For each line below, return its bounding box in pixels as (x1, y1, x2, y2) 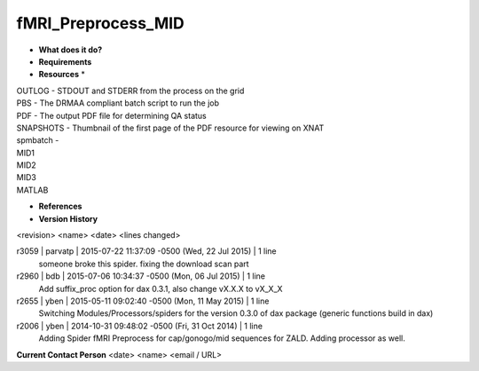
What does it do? (38, 44, 103, 55)
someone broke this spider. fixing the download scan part (38, 258, 249, 269)
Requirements (38, 56, 92, 67)
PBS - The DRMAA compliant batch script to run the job (16, 98, 220, 108)
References (38, 201, 82, 212)
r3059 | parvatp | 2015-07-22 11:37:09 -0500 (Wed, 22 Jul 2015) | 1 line (16, 246, 277, 257)
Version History (38, 213, 98, 224)
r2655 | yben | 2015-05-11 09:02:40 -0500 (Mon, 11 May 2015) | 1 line (16, 296, 270, 306)
